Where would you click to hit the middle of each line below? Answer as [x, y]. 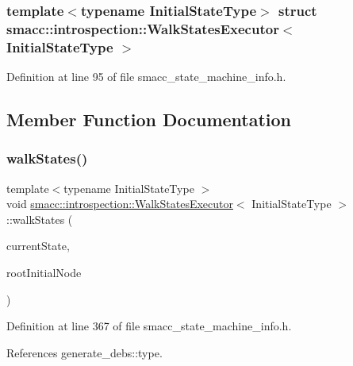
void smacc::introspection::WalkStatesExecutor [120, 204]
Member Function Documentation [149, 119]
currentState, [38, 246]
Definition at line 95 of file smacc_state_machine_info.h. [146, 77]
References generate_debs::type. [84, 352]
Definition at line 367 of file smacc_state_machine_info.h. [149, 326]
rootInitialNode [44, 273]
